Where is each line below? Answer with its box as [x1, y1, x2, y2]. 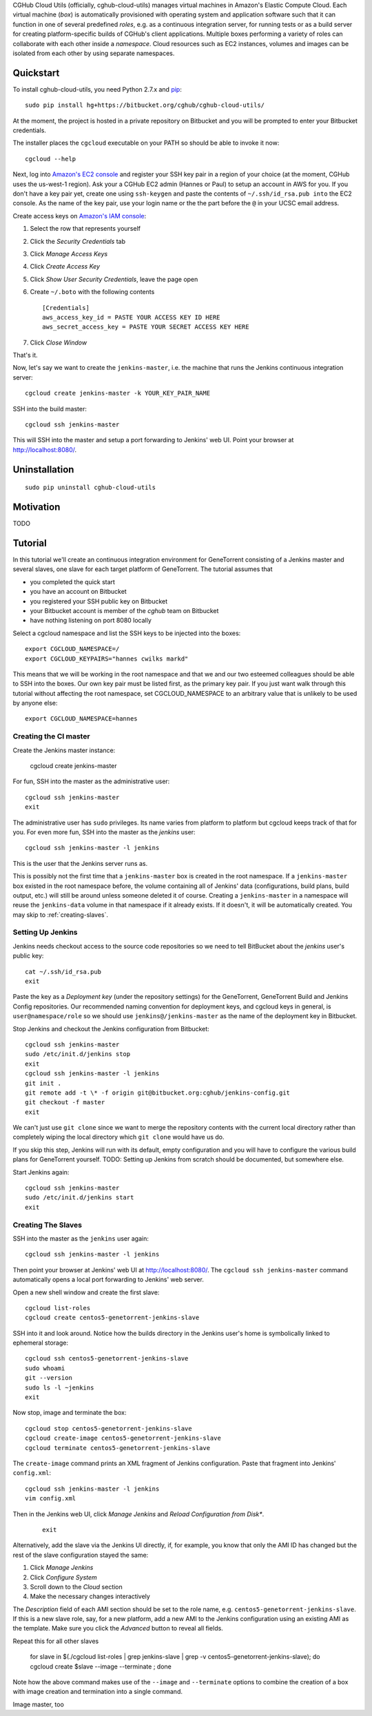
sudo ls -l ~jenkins [25, 1383, 94, 1392]
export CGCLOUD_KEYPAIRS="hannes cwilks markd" [25, 654, 189, 663]
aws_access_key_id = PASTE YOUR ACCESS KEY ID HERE [42, 313, 220, 321]
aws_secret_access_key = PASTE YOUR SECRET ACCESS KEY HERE [42, 323, 249, 331]
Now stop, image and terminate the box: [12, 1409, 127, 1417]
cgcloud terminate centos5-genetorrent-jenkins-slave [25, 1444, 210, 1451]
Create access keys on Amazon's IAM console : [12, 211, 147, 220]
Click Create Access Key [30, 262, 100, 271]
